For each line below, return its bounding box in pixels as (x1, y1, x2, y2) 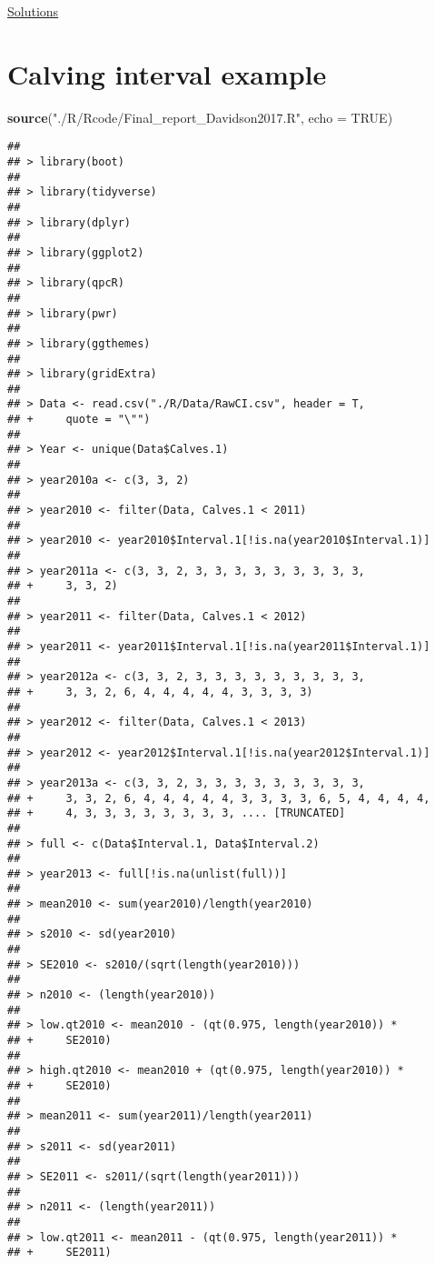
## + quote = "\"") (7, 413, 151, 426)
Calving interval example (7, 55, 327, 92)
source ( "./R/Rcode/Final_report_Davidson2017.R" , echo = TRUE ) (7, 107, 393, 126)
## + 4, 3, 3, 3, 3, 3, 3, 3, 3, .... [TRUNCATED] (7, 807, 346, 820)
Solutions (7, 2, 59, 20)
